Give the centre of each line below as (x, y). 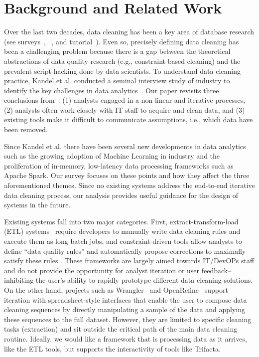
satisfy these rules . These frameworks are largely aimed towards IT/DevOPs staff (129, 261)
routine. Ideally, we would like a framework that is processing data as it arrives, (126, 338)
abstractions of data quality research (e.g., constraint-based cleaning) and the (122, 61)
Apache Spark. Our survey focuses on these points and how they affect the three (127, 175)
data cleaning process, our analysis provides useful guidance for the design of (121, 195)
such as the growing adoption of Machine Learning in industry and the (112, 156)
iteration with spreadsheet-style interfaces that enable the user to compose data (126, 299)
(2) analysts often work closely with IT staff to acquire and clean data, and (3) (125, 109)
